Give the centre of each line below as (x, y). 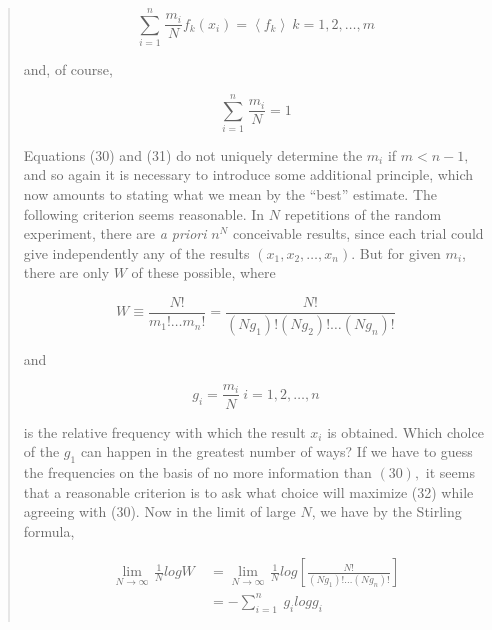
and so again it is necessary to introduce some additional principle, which (248, 174)
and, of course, (68, 69)
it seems (450, 471)
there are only (66, 272)
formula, (49, 530)
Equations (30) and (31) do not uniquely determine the (193, 154)
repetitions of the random (363, 213)
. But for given (396, 252)
